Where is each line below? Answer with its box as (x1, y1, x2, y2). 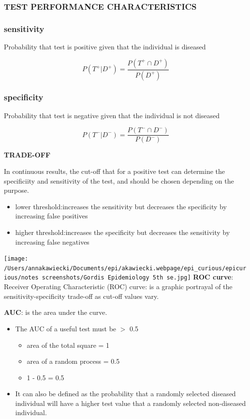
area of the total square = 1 (27, 340, 110, 350)
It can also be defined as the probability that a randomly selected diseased (15, 388, 236, 399)
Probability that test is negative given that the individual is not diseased (4, 110, 220, 120)
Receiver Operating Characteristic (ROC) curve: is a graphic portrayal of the (4, 281, 233, 292)
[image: (4, 255, 29, 263)
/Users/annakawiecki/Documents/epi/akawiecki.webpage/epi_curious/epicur (4, 264, 247, 272)
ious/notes (4, 274, 39, 281)
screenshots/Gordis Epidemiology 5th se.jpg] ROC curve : (42, 272, 234, 282)
